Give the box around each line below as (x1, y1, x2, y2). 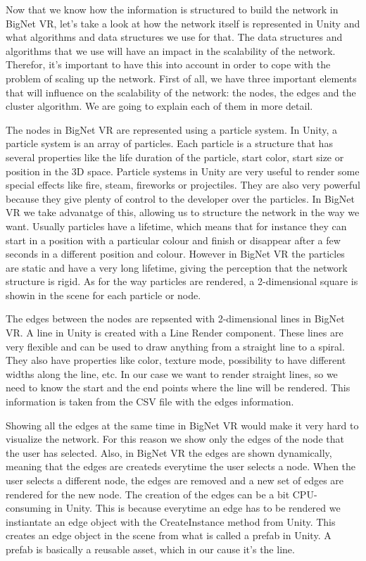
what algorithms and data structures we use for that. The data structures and (6, 30, 343, 44)
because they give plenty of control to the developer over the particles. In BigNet (6, 191, 355, 206)
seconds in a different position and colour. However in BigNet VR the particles (6, 246, 345, 261)
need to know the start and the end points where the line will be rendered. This (6, 380, 351, 395)
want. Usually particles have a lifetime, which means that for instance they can (6, 218, 347, 233)
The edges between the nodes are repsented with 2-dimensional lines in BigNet (6, 311, 345, 326)
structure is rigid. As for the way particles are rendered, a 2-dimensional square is (6, 274, 358, 289)
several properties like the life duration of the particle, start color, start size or (6, 149, 344, 164)
